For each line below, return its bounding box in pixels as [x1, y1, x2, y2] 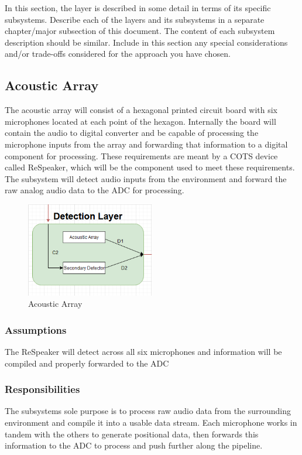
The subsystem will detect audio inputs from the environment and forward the [5, 172, 287, 184]
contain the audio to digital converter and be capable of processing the [5, 126, 259, 139]
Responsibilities [5, 382, 80, 396]
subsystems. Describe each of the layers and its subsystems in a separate [5, 13, 265, 25]
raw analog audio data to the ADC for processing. [5, 184, 184, 196]
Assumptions [5, 322, 67, 337]
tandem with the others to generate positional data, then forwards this [5, 427, 259, 440]
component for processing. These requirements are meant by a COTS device [5, 149, 278, 162]
